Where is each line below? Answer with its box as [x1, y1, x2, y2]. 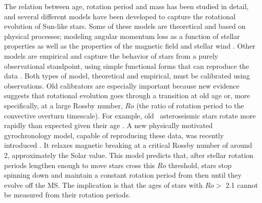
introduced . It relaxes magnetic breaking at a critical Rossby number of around [4, 140, 252, 150]
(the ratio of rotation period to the [136, 100, 244, 110]
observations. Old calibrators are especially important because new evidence [4, 80, 240, 91]
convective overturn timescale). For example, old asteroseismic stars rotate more [4, 110, 256, 120]
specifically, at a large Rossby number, [4, 100, 123, 110]
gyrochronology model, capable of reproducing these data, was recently [4, 130, 224, 140]
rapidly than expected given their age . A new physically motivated [4, 120, 213, 131]
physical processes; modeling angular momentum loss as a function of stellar [4, 30, 240, 41]
